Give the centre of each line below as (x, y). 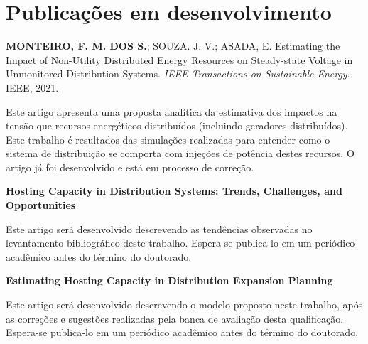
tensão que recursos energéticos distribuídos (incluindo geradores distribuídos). (177, 125)
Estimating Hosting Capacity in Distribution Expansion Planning (169, 280)
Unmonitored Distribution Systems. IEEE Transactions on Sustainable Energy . (178, 74)
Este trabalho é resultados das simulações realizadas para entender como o (168, 139)
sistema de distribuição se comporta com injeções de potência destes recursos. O (180, 153)
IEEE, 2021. (32, 87)
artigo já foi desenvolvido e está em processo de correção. (130, 167)
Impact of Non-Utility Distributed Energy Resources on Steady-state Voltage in (179, 59)
